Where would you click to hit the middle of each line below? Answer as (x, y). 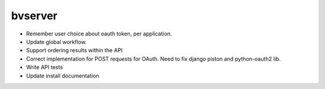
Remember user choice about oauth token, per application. (99, 34)
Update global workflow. (57, 41)
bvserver (34, 16)
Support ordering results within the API (74, 51)
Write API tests (45, 67)
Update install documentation (63, 76)
